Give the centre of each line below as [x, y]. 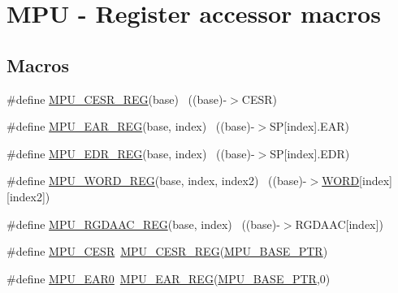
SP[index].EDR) [310, 153]
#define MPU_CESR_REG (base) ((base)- [117, 99]
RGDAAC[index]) [339, 224]
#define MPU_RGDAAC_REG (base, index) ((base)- [143, 224]
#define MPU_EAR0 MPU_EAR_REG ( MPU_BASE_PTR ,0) [169, 278]
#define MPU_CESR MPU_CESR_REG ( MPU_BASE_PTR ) [167, 251]
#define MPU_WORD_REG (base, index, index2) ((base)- [157, 181]
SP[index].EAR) [309, 126]
